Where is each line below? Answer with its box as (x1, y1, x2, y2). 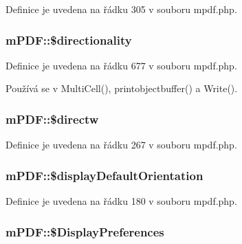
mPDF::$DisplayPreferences (5, 223, 164, 240)
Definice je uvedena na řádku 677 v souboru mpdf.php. (5, 58, 237, 72)
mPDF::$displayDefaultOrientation (5, 166, 203, 184)
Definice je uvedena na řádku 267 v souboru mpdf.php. (5, 137, 237, 152)
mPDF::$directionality (5, 31, 132, 48)
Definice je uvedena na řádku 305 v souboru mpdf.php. (5, 2, 237, 16)
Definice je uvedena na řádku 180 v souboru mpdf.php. (5, 194, 237, 208)
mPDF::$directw (5, 110, 99, 127)
